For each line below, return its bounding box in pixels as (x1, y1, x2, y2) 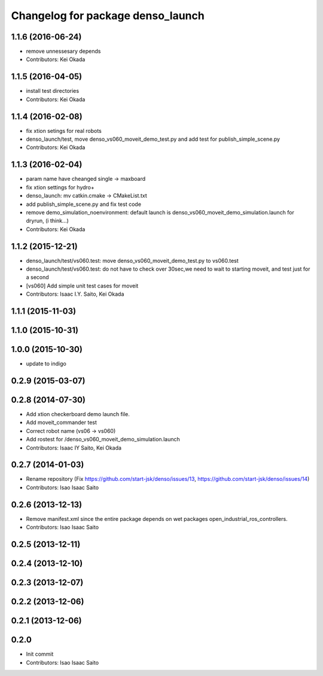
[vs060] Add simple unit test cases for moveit (26, 282, 139, 289)
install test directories (26, 87, 80, 95)
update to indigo (26, 360, 67, 368)
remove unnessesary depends (26, 48, 101, 55)
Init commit (26, 650, 54, 658)
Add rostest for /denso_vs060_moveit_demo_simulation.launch (26, 436, 180, 443)
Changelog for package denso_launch (11, 9, 205, 22)
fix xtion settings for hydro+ (26, 183, 95, 191)
